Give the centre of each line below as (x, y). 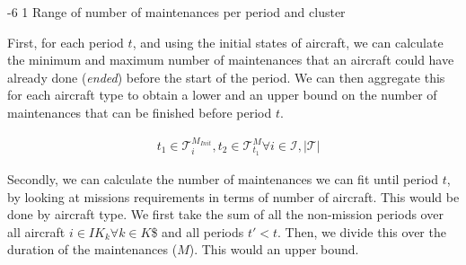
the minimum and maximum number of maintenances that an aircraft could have (231, 60)
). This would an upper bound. (274, 249)
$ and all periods (198, 231)
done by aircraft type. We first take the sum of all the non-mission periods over (225, 214)
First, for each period (66, 42)
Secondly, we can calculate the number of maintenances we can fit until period (223, 178)
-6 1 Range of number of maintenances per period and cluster (176, 12)
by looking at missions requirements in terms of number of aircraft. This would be (233, 196)
